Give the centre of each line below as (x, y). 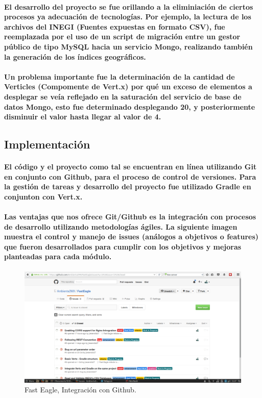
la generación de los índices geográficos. (75, 56)
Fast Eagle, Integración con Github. (80, 390)
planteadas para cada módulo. (58, 256)
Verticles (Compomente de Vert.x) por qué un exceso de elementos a (128, 86)
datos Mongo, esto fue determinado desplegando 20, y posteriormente (130, 106)
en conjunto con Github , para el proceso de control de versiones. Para (130, 176)
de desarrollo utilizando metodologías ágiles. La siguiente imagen (121, 226)
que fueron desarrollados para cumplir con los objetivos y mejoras (123, 246)
